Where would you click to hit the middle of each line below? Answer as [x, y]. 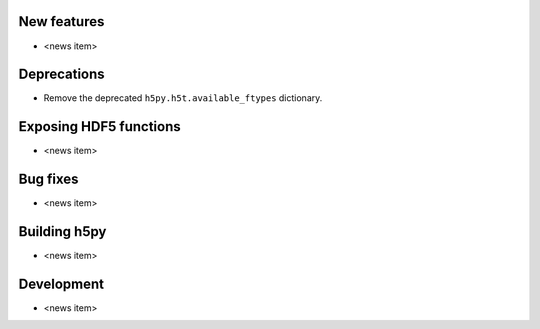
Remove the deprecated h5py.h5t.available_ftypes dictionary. [183, 98]
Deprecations [61, 74]
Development [61, 283]
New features [61, 21]
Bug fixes [48, 179]
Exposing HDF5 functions [99, 126]
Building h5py [62, 231]
